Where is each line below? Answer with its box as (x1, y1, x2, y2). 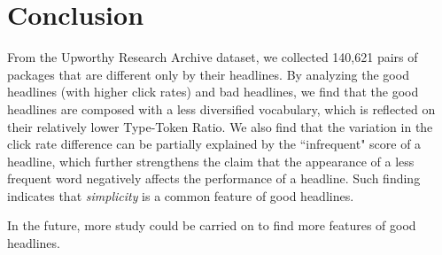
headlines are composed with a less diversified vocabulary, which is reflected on (7, 99, 436, 118)
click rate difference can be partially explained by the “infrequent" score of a (7, 135, 422, 153)
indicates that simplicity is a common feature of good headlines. (7, 186, 354, 205)
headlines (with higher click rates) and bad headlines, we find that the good (7, 82, 419, 101)
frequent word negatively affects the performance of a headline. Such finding (7, 169, 421, 188)
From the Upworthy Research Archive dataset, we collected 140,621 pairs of (7, 48, 418, 66)
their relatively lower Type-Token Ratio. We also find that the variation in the (7, 117, 433, 135)
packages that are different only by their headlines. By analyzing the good (7, 65, 409, 83)
